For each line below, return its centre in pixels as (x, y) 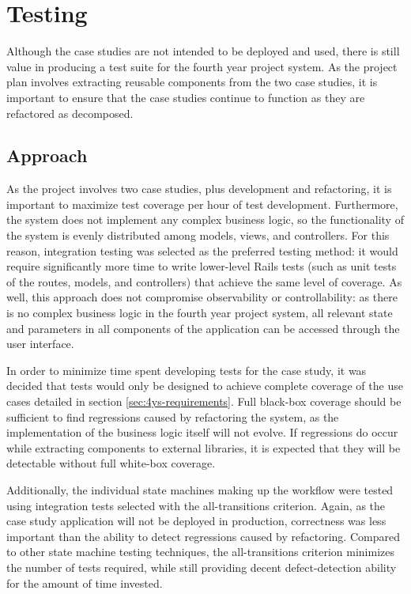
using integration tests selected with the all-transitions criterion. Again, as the (196, 505)
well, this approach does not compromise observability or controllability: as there (202, 297)
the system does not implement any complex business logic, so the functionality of (205, 219)
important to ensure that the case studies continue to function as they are (186, 97)
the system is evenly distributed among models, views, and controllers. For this (198, 235)
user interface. (40, 344)
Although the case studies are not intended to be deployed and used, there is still (203, 51)
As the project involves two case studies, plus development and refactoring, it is (199, 189)
